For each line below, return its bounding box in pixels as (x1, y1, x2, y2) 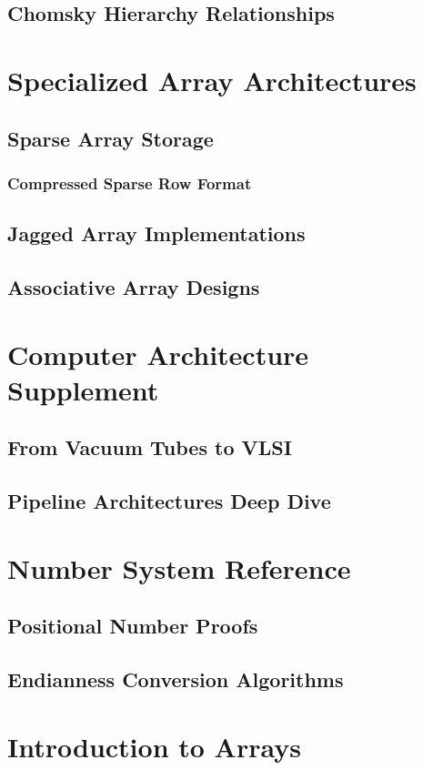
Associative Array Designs (7, 272, 260, 300)
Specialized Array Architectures (7, 61, 417, 98)
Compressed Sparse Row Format (7, 171, 252, 194)
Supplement (7, 370, 159, 408)
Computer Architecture (7, 335, 309, 372)
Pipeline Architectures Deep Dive (7, 487, 331, 515)
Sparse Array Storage (7, 124, 214, 152)
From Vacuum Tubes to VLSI (7, 433, 292, 461)
